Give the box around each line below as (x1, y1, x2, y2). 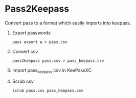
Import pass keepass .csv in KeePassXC (12, 67, 92, 74)
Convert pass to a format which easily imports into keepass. (5, 20, 131, 26)
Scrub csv (12, 78, 34, 84)
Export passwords (12, 29, 51, 36)
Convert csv (12, 48, 38, 54)
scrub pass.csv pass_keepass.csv (12, 88, 84, 93)
